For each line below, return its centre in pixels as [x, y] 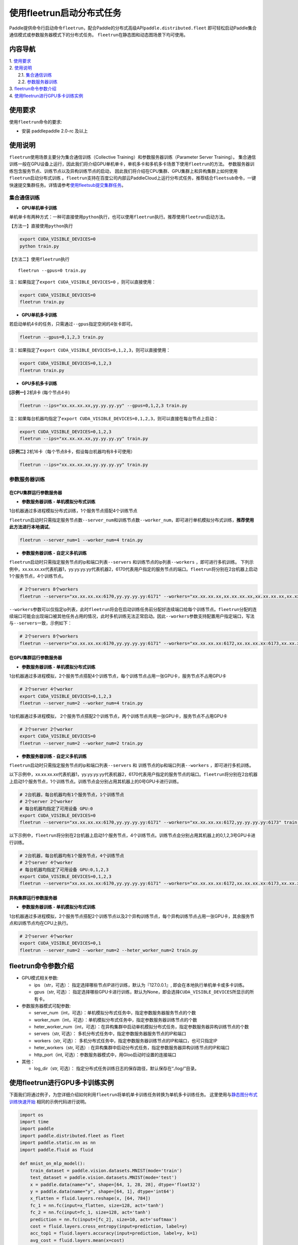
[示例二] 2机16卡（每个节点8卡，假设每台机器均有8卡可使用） [72, 452]
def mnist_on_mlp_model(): [52, 1164]
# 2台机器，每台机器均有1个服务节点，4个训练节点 [72, 856]
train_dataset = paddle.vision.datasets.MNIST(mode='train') [106, 1171]
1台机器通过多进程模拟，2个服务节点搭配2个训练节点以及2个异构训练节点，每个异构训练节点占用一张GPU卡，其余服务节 [132, 916]
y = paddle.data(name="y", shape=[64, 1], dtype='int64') [102, 1191]
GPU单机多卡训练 [39, 315]
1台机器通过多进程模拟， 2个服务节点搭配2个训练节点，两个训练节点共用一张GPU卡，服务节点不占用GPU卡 [118, 716]
